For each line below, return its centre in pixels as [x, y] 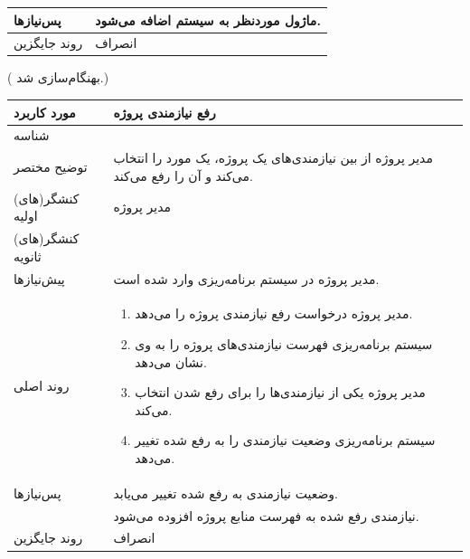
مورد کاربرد [45, 112]
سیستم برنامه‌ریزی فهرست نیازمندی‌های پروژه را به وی [284, 343]
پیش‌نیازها [39, 278]
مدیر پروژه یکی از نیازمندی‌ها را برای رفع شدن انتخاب [280, 392]
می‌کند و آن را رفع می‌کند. [183, 175]
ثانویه [28, 256]
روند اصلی [42, 386]
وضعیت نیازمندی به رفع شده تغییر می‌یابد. [226, 493]
